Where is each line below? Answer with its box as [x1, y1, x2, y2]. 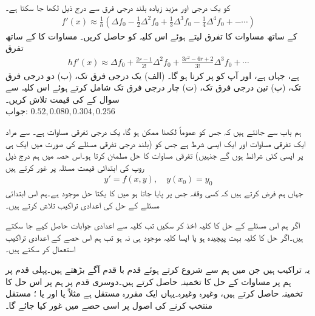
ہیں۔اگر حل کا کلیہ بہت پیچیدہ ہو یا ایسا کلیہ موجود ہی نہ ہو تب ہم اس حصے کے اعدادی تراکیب [5, 230, 303, 243]
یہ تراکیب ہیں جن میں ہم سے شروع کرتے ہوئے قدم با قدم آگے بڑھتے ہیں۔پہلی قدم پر [5, 263, 310, 276]
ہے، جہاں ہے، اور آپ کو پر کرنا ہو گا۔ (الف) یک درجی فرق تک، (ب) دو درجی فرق [5, 69, 299, 81]
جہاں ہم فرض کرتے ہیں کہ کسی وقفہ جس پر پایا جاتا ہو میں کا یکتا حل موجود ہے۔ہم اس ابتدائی [5, 187, 303, 199]
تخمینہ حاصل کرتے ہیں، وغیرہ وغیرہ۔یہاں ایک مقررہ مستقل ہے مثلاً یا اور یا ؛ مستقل [5, 287, 303, 300]
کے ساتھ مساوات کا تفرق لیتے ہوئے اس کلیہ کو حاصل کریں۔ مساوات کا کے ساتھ [5, 29, 297, 42]
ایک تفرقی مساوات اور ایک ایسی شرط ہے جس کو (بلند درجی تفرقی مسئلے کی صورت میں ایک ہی [5, 137, 306, 149]
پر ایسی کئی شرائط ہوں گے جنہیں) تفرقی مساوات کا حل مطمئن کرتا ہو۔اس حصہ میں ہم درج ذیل [5, 149, 303, 162]
